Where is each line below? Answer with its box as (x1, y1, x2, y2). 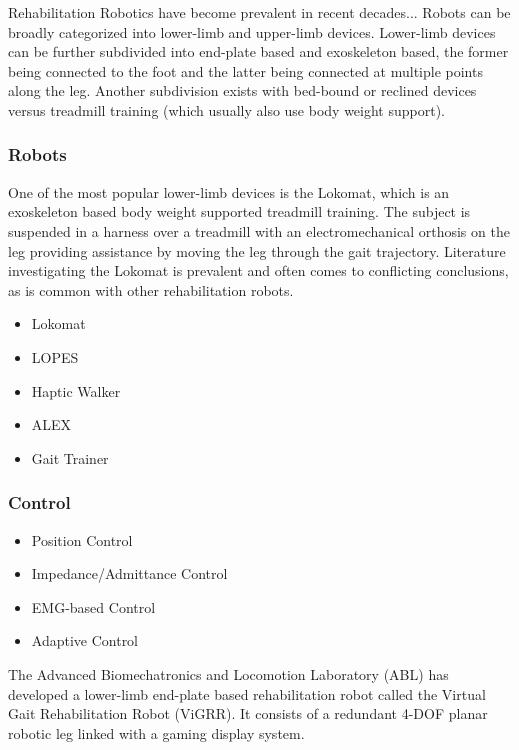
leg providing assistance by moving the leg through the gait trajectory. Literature (8, 240, 506, 261)
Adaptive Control (31, 630, 139, 651)
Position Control (31, 529, 133, 550)
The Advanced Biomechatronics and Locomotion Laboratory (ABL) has (8, 663, 449, 684)
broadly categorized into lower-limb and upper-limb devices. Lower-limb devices (8, 21, 496, 42)
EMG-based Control (31, 596, 156, 617)
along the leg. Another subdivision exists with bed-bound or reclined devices (8, 80, 477, 101)
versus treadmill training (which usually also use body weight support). (8, 99, 445, 120)
